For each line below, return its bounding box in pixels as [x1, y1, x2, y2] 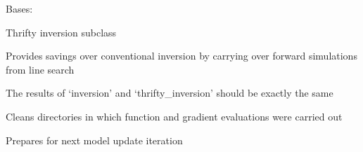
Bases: [6, 1, 33, 15]
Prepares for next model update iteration [6, 132, 183, 147]
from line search [6, 62, 75, 76]
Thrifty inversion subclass [6, 25, 117, 39]
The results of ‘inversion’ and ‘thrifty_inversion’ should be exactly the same [6, 85, 333, 100]
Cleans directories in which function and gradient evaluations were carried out [6, 109, 343, 123]
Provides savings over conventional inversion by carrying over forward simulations [6, 48, 357, 63]
